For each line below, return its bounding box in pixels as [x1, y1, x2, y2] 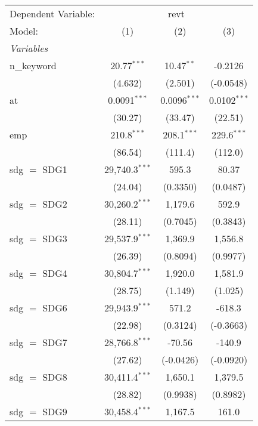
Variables [10, 41, 48, 55]
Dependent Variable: [10, 7, 95, 20]
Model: [10, 24, 39, 38]
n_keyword [10, 58, 57, 72]
